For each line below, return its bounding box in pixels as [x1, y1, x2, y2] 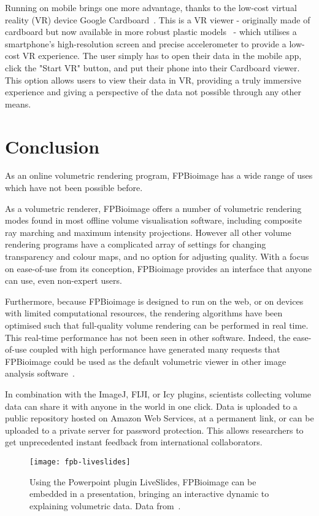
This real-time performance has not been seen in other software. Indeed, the [5, 330, 291, 343]
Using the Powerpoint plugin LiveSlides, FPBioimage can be [29, 475, 256, 488]
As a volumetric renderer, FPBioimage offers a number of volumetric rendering [5, 201, 302, 214]
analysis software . [5, 367, 75, 380]
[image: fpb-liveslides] [29, 457, 131, 466]
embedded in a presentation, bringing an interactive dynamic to [29, 487, 269, 500]
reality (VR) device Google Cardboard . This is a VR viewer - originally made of [5, 13, 310, 26]
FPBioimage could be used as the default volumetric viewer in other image [5, 354, 286, 367]
